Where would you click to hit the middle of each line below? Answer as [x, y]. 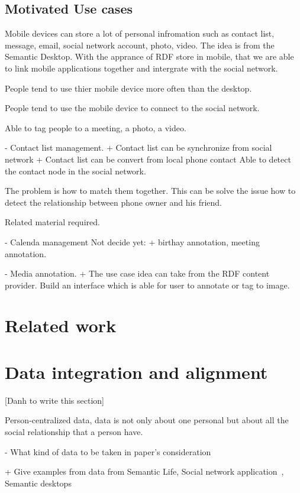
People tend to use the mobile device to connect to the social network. [132, 108]
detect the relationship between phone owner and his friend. [114, 202]
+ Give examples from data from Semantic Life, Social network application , [144, 471]
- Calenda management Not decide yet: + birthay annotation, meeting [132, 241]
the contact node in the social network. [75, 171]
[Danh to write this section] [54, 400]
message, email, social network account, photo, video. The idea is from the [140, 45]
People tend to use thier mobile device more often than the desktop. [128, 88]
